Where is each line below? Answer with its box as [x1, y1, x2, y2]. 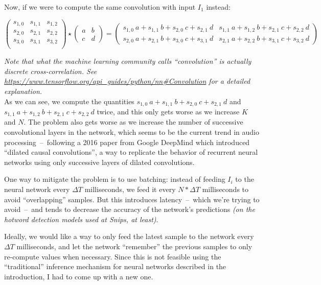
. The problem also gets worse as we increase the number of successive [24, 116, 243, 127]
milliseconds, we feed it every [84, 184, 176, 194]
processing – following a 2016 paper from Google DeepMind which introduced [4, 136, 250, 147]
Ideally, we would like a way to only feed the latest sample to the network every [4, 231, 254, 242]
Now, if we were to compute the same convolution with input [4, 2, 196, 12]
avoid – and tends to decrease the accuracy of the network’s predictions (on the [4, 204, 255, 215]
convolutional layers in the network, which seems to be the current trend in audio [4, 127, 259, 137]
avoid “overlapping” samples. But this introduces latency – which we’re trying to [4, 194, 260, 204]
